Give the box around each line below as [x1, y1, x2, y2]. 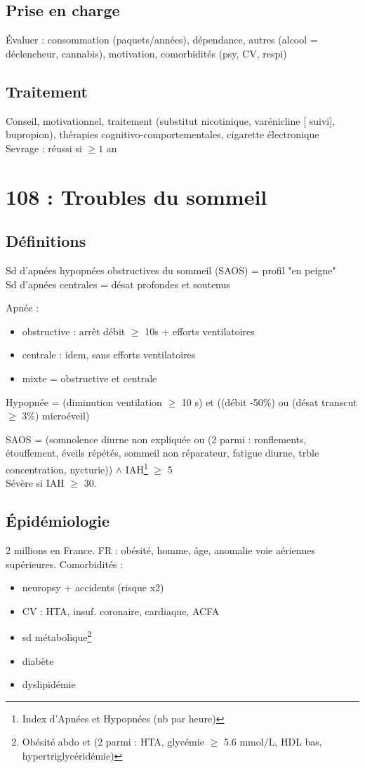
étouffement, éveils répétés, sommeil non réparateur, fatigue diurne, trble [6, 445, 319, 460]
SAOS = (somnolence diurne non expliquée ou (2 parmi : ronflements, [6, 431, 307, 446]
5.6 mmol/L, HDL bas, [223, 734, 322, 749]
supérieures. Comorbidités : [6, 556, 124, 571]
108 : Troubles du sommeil [6, 182, 267, 210]
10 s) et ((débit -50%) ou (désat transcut [181, 394, 357, 409]
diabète [22, 653, 54, 668]
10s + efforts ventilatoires [145, 323, 255, 338]
